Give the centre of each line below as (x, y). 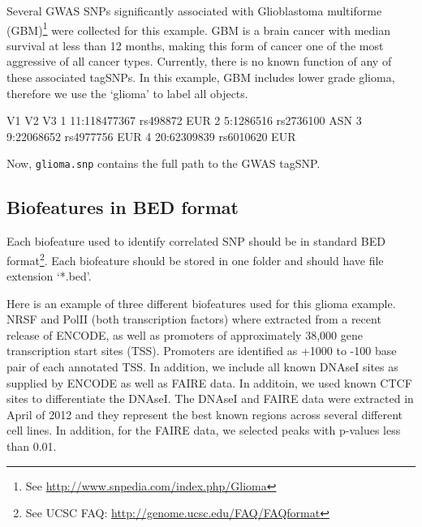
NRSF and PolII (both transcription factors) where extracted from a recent (194, 319)
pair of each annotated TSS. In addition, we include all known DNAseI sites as (202, 367)
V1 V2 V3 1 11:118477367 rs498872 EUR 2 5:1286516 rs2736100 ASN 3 (184, 120)
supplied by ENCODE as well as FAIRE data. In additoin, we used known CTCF (209, 382)
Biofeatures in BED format (123, 207)
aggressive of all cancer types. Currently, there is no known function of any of (199, 61)
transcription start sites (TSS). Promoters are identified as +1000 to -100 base (202, 351)
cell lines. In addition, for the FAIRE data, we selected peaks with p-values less (204, 430)
